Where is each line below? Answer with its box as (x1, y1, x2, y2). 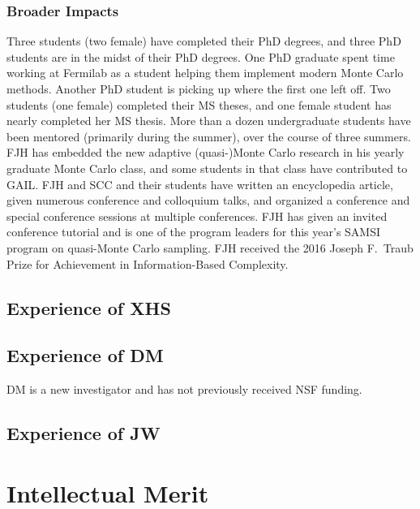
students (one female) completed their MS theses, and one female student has (6, 96, 392, 113)
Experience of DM (6, 343, 164, 368)
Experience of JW (6, 421, 161, 446)
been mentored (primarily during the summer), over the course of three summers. (6, 127, 411, 145)
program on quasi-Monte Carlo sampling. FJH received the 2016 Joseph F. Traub (6, 239, 414, 256)
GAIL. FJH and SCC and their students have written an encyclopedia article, (6, 175, 393, 192)
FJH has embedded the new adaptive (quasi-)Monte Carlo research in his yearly (6, 144, 405, 161)
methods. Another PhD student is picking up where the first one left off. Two (6, 80, 391, 97)
